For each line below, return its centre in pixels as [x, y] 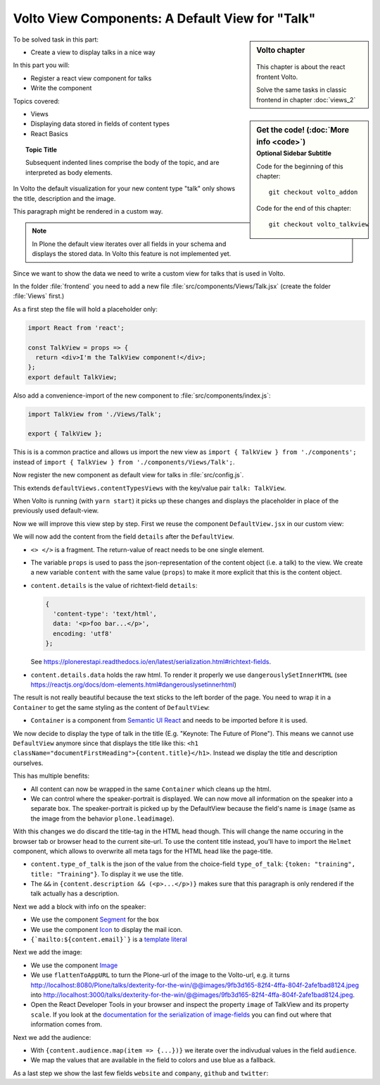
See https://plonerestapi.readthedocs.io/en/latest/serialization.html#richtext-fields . [151, 662]
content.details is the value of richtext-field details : [114, 585]
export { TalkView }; [65, 434]
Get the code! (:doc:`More [303, 130]
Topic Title [42, 150]
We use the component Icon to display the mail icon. [107, 929]
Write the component [61, 88]
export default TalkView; [72, 377]
